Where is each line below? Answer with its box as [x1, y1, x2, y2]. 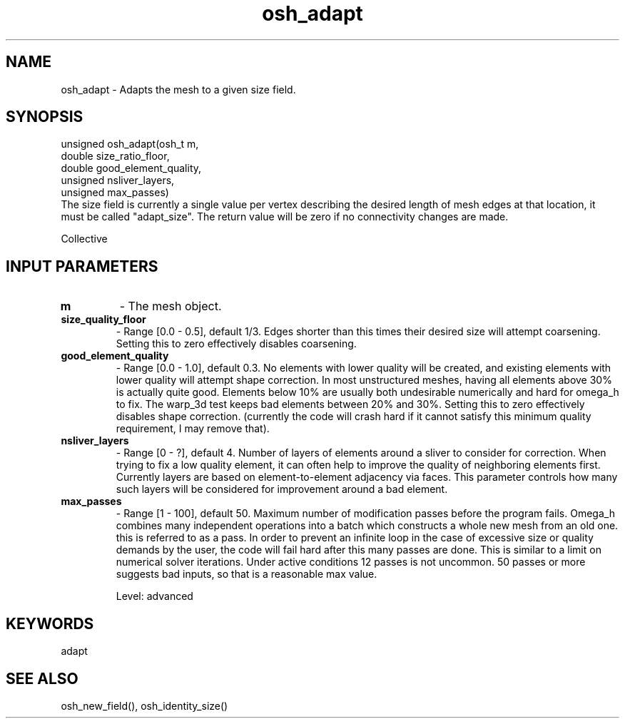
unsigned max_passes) [61, 186, 169, 199]
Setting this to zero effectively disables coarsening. [116, 337, 357, 350]
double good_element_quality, [61, 162, 202, 175]
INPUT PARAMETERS [6, 257, 158, 275]
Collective [61, 233, 108, 245]
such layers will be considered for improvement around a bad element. [116, 483, 448, 496]
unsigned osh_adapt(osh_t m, [61, 138, 199, 151]
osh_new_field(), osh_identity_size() [61, 699, 228, 712]
